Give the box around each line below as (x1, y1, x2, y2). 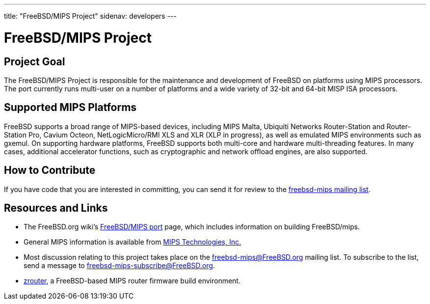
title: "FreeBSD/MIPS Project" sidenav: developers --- (4, 12, 177, 20)
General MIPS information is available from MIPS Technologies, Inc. (24, 238, 242, 247)
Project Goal (4, 55, 65, 68)
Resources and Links (4, 202, 108, 215)
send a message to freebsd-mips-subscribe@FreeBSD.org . (24, 261, 215, 270)
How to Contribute (4, 164, 96, 177)
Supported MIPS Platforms (4, 101, 137, 114)
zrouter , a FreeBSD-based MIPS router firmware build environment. (24, 276, 241, 285)
